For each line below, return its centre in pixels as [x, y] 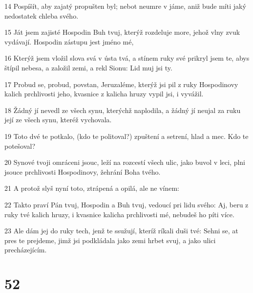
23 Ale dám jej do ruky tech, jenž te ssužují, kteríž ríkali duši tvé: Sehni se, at [121, 231]
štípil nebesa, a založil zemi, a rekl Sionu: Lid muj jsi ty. [88, 67]
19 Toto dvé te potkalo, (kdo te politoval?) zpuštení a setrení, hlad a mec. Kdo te [126, 136]
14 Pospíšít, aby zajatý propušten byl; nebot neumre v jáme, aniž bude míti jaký [125, 6]
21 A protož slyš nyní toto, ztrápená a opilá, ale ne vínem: [92, 188]
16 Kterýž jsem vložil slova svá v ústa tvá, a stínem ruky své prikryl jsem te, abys [127, 58]
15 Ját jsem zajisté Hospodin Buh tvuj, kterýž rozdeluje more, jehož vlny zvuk [122, 32]
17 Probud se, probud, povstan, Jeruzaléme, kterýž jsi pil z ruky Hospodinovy [121, 84]
